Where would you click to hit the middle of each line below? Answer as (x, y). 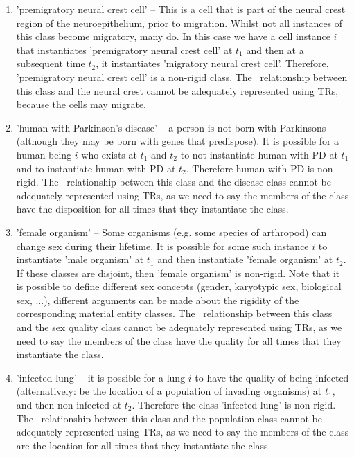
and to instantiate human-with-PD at (96, 168)
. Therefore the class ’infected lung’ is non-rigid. (234, 405)
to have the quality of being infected (272, 377)
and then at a (275, 50)
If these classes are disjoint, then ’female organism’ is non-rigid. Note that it (178, 272)
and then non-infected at (69, 405)
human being (44, 154)
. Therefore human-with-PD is (250, 168)
